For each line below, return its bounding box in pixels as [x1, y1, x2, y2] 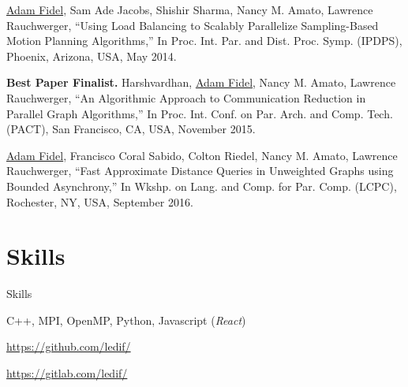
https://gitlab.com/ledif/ [6, 365, 128, 381]
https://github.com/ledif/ [6, 338, 131, 355]
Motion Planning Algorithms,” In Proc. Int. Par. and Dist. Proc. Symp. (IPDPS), [6, 32, 402, 49]
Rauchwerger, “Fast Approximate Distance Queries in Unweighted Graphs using [6, 162, 394, 179]
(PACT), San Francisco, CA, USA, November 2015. [6, 121, 256, 137]
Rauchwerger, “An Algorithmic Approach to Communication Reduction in [6, 89, 366, 106]
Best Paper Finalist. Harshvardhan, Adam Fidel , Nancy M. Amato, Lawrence [6, 74, 396, 91]
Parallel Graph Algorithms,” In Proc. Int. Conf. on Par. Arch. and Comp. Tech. [6, 105, 393, 121]
